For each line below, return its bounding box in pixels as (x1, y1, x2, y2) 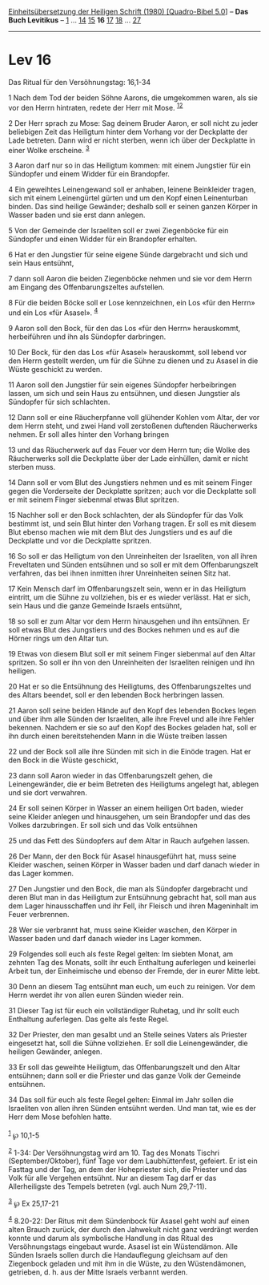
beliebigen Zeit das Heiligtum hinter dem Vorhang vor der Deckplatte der (8, 127, 248, 136)
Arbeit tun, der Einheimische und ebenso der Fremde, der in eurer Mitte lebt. (8, 966, 260, 976)
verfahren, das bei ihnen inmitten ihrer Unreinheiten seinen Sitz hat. (8, 568, 231, 578)
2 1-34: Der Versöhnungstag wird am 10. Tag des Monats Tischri (8, 1146, 220, 1158)
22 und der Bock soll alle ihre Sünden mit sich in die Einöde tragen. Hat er (8, 746, 251, 756)
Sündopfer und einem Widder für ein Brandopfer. (8, 169, 171, 179)
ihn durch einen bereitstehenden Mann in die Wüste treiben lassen (8, 731, 227, 741)
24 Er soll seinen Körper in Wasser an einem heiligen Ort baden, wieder (8, 803, 244, 813)
